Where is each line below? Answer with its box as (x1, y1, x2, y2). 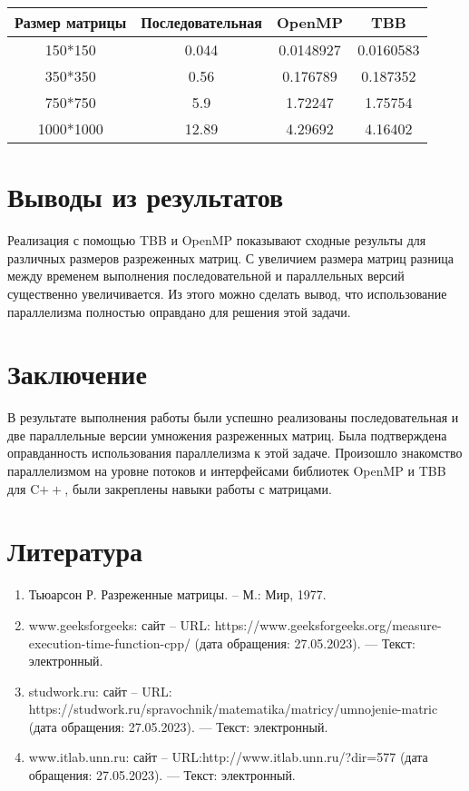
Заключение (7, 355, 147, 392)
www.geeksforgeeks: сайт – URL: (28, 615, 210, 634)
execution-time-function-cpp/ (28, 633, 191, 652)
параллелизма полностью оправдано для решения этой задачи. (7, 302, 351, 321)
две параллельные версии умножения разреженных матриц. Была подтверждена (7, 425, 447, 444)
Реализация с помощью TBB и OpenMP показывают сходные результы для (7, 231, 426, 250)
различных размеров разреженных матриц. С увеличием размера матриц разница (7, 248, 454, 267)
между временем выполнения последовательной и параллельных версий (7, 266, 405, 285)
